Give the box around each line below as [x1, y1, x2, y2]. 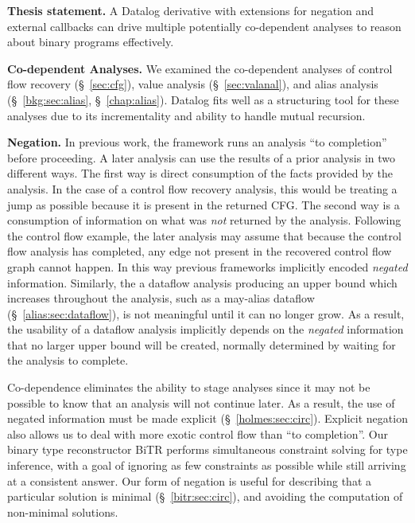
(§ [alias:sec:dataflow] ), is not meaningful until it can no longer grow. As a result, [7, 305, 405, 322]
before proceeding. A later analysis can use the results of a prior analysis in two [7, 149, 396, 166]
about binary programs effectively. [7, 33, 174, 50]
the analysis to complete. [7, 352, 129, 369]
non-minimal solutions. [7, 503, 118, 520]
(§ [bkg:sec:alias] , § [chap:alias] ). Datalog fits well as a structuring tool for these [7, 91, 399, 107]
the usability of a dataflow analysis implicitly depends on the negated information [7, 321, 404, 338]
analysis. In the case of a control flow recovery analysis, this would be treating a [7, 180, 398, 197]
